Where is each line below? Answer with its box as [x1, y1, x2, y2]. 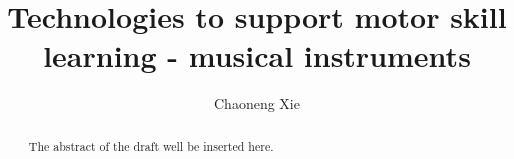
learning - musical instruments [43, 35, 471, 76]
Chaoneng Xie [214, 93, 300, 114]
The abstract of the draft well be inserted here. [28, 137, 274, 154]
